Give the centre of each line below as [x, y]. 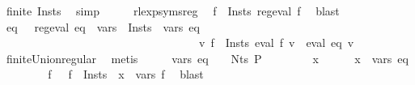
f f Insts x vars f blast [126, 74]
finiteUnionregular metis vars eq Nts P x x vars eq [207, 58]
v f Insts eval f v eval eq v [276, 42]
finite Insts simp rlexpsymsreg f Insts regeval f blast [173, 11]
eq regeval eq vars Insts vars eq [103, 26]
